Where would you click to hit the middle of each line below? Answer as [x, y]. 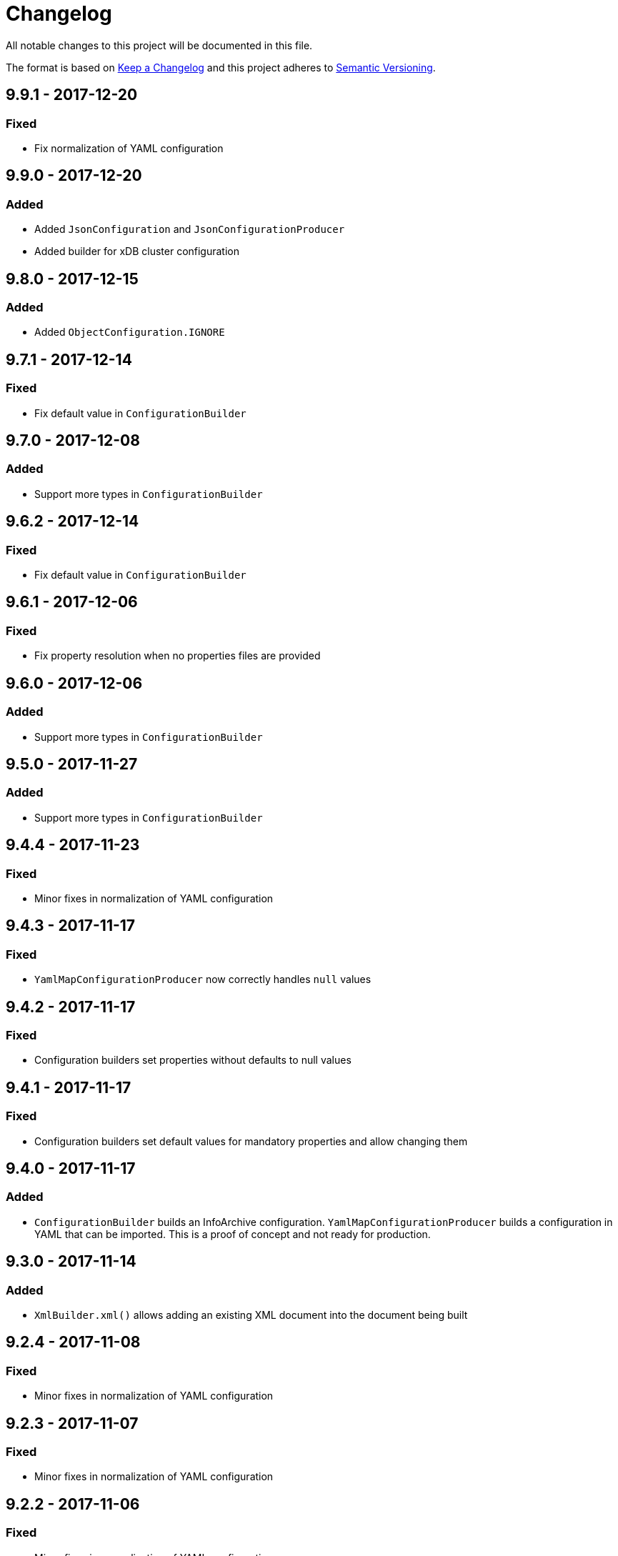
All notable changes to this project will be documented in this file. [159, 45]
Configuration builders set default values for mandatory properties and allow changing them [251, 1141]
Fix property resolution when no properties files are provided [178, 656]
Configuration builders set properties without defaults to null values [193, 1060]
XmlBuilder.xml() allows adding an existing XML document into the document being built [251, 1315]
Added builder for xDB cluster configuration [137, 251]
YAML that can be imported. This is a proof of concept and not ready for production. [233, 1234]
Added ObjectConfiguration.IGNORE [130, 332]
